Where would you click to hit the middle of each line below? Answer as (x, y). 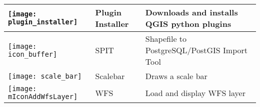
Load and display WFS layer (195, 93)
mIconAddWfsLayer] (43, 97)
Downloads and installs (191, 12)
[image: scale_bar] (45, 76)
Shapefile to (166, 39)
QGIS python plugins (188, 24)
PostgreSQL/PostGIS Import (196, 50)
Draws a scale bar (176, 76)
